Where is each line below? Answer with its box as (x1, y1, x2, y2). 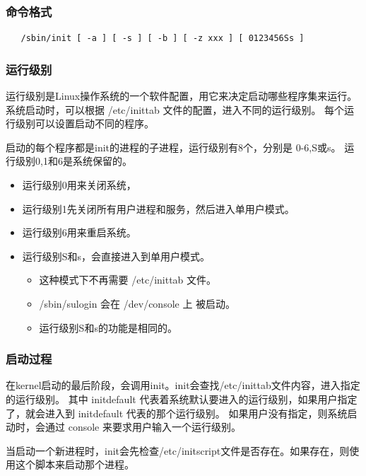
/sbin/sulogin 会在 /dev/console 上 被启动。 (39, 296, 236, 310)
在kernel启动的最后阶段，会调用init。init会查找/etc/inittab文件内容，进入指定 (6, 378, 360, 393)
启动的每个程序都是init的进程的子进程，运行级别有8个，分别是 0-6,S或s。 (6, 139, 341, 154)
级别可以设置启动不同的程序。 (15, 116, 154, 131)
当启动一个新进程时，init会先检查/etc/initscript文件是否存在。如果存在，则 (6, 443, 350, 458)
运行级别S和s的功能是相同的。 (39, 320, 177, 335)
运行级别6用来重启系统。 (22, 225, 136, 240)
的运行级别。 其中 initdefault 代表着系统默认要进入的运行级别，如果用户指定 (6, 391, 358, 406)
